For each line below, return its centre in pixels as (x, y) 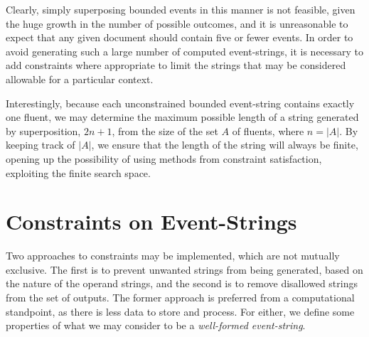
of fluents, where (268, 130)
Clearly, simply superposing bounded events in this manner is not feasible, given (181, 9)
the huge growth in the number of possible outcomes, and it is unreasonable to (177, 23)
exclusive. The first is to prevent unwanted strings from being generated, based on (184, 269)
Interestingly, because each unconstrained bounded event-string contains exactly (180, 103)
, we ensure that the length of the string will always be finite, (225, 145)
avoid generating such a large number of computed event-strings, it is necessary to (185, 51)
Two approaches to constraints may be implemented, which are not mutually (173, 256)
